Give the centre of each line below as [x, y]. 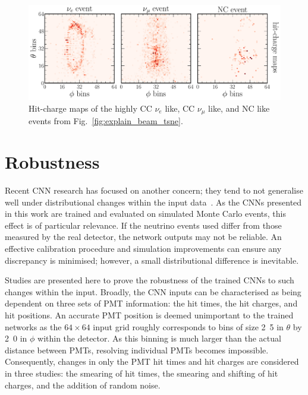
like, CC [180, 108]
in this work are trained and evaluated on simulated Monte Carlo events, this [145, 214]
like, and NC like [239, 108]
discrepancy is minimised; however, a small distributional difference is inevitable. [152, 260]
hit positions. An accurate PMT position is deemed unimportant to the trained [149, 315]
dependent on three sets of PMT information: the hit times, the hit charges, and [151, 303]
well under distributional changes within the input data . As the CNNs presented [153, 202]
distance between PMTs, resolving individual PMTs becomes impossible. [137, 350]
